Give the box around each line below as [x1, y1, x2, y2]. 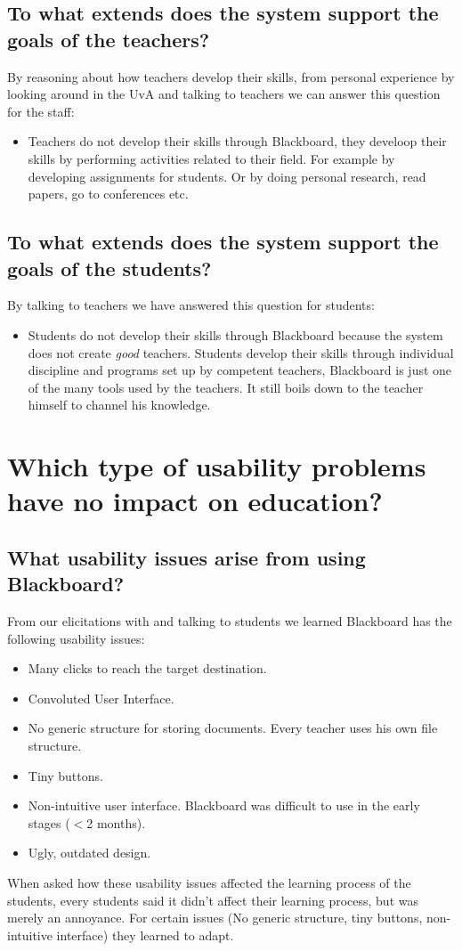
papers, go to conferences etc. [28, 184, 189, 203]
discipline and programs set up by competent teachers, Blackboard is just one [28, 361, 452, 379]
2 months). [86, 813, 146, 832]
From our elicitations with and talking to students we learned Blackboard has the [7, 612, 452, 630]
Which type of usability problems [7, 448, 426, 484]
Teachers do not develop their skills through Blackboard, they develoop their [28, 132, 447, 150]
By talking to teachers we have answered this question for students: [7, 296, 375, 314]
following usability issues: [7, 629, 145, 647]
